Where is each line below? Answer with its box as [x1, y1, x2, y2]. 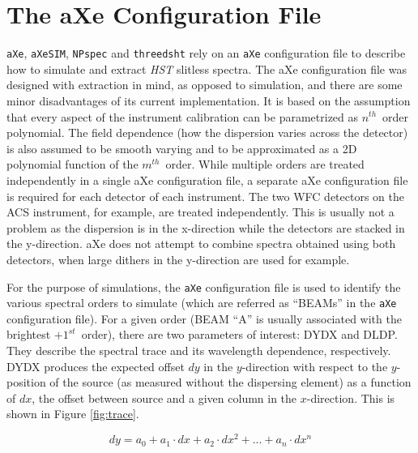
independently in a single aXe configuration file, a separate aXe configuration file [6, 171, 408, 188]
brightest [6, 326, 51, 343]
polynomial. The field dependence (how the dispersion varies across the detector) [6, 124, 408, 141]
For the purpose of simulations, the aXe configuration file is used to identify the [6, 278, 401, 295]
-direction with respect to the [241, 357, 388, 374]
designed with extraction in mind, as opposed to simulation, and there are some [6, 76, 403, 93]
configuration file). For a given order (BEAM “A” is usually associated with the [6, 310, 402, 327]
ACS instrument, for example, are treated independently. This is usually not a [6, 203, 395, 220]
